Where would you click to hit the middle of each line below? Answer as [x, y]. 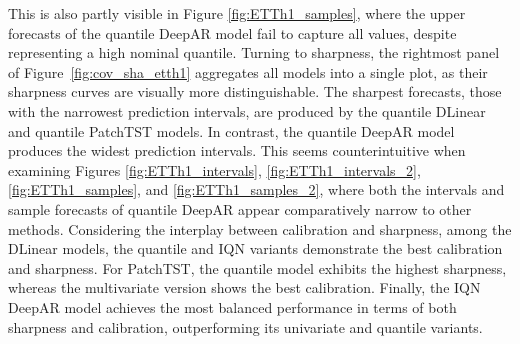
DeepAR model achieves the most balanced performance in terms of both [232, 306]
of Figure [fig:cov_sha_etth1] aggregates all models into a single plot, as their [248, 71]
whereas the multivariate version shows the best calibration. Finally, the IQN [244, 287]
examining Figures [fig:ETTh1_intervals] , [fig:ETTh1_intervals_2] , [214, 169]
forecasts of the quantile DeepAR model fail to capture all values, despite [232, 32]
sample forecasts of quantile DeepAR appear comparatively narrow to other [240, 208]
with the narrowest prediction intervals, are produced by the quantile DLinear [247, 110]
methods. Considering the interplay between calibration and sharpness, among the [260, 228]
